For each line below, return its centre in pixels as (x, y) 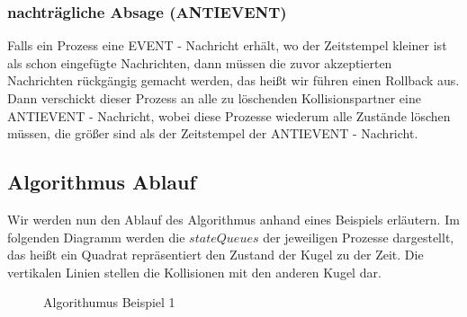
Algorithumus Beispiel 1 (109, 302)
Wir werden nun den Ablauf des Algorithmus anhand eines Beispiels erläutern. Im (233, 219)
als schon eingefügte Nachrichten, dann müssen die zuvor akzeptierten (200, 62)
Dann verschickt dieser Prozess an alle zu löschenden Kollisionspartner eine (214, 98)
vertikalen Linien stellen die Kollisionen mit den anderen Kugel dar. (194, 272)
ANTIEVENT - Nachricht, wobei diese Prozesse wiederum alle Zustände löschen (229, 115)
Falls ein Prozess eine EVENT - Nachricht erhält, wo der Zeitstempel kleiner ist (227, 45)
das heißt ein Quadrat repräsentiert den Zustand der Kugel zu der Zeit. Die (216, 255)
